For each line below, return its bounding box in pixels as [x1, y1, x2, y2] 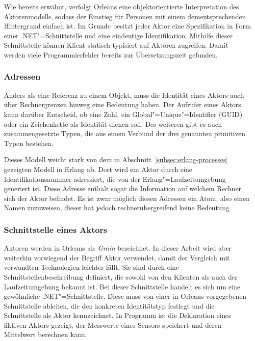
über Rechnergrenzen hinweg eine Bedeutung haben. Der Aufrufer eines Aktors [4, 99, 241, 110]
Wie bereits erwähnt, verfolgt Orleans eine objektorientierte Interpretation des [4, 1, 239, 11]
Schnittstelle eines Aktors [4, 223, 107, 235]
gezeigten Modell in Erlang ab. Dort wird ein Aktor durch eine [4, 164, 193, 174]
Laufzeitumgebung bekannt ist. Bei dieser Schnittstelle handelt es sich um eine [4, 281, 240, 291]
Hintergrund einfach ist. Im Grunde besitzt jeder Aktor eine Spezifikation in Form [4, 21, 251, 31]
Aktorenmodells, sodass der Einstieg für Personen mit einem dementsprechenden [4, 11, 246, 21]
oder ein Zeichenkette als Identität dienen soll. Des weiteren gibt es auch [4, 118, 222, 129]
